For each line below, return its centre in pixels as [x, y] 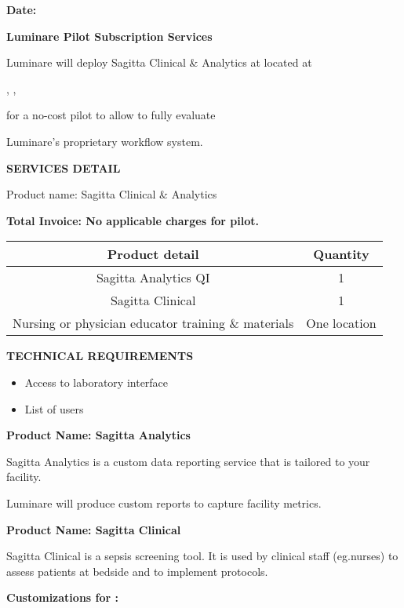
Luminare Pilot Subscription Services [109, 36]
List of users [54, 408]
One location [341, 323]
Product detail [153, 254]
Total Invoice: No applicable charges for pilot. [133, 220]
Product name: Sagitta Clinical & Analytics [112, 194]
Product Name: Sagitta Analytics [98, 435]
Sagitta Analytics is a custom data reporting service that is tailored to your [188, 461]
